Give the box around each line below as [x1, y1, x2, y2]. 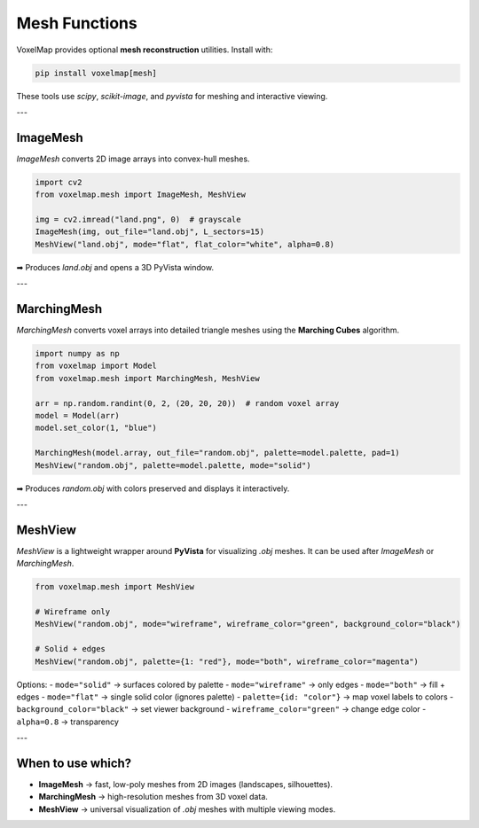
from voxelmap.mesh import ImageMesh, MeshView [35, 190, 246, 199]
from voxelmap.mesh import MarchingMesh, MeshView [35, 373, 261, 383]
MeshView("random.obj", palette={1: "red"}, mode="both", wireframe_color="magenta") [35, 656, 419, 667]
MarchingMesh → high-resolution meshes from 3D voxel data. [38, 792, 268, 802]
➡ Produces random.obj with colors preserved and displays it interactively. [16, 483, 290, 494]
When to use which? [16, 755, 132, 770]
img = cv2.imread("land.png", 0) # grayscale [35, 214, 241, 224]
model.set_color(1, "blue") [35, 423, 157, 434]
